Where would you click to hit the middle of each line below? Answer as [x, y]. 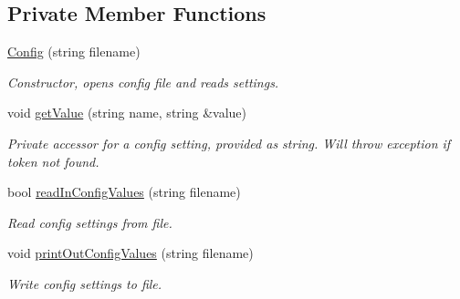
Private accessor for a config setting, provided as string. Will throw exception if [229, 143]
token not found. [53, 161]
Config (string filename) [74, 52]
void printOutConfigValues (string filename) [131, 253]
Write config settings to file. [85, 283]
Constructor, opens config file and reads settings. [143, 82]
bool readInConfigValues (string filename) [124, 192]
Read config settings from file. [90, 222]
